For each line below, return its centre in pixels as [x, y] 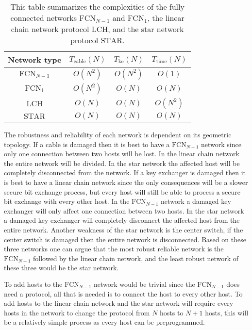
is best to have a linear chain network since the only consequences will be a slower [126, 182]
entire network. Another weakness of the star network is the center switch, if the [124, 229]
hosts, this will [227, 312]
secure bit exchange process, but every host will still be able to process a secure [122, 191]
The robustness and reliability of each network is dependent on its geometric [118, 134]
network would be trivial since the [144, 284]
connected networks [43, 18]
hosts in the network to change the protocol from [77, 312]
